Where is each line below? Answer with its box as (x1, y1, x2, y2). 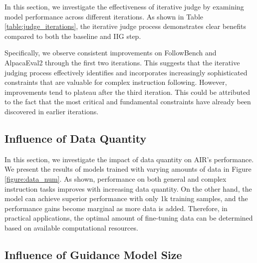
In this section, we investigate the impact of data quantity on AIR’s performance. (4, 154, 254, 164)
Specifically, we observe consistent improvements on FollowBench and (4, 47, 217, 58)
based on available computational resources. (4, 222, 138, 233)
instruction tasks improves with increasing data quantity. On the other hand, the (4, 183, 252, 194)
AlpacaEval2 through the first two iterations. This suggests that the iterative (4, 57, 240, 67)
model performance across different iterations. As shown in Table (4, 11, 204, 21)
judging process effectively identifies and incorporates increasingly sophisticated (4, 67, 248, 77)
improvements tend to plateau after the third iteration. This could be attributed (4, 86, 250, 97)
